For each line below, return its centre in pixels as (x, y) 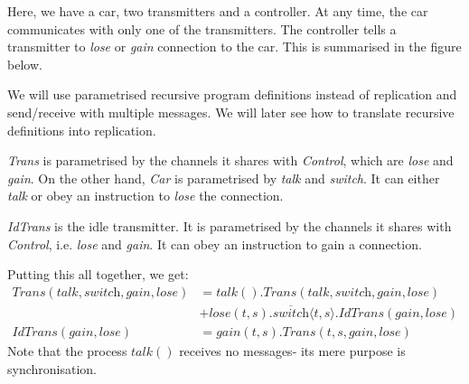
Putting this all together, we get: (98, 274)
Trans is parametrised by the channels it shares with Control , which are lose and (230, 160)
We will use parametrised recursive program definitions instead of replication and (232, 94)
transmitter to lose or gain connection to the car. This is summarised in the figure (234, 47)
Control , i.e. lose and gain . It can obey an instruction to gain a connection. (215, 244)
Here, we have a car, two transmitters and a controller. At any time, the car (218, 11)
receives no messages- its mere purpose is (292, 351)
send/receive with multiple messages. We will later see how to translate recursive (231, 112)
